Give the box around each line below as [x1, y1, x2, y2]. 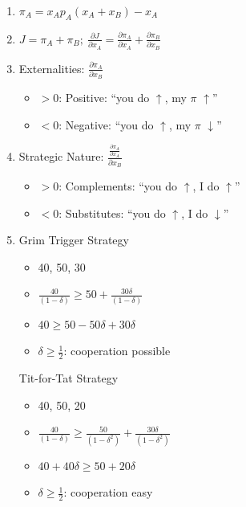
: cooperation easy [63, 484, 153, 501]
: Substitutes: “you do [58, 204, 166, 221]
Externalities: [18, 59, 85, 76]
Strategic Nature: [18, 148, 104, 165]
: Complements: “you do [58, 178, 178, 194]
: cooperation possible [63, 342, 171, 359]
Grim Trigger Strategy [18, 231, 129, 248]
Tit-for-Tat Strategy [18, 370, 119, 386]
